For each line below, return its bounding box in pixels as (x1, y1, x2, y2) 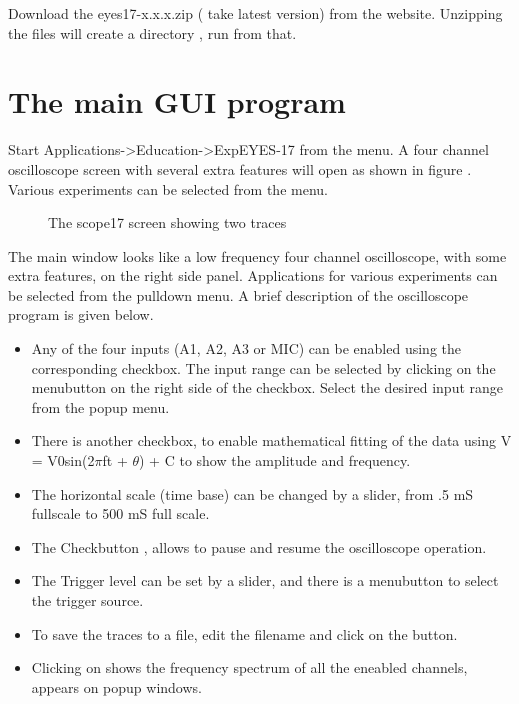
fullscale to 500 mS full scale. (31, 503, 210, 524)
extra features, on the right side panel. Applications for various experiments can (8, 265, 498, 286)
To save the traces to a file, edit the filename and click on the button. (31, 623, 458, 644)
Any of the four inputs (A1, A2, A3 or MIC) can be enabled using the (31, 338, 461, 359)
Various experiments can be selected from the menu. (8, 178, 328, 199)
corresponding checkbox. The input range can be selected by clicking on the (31, 357, 496, 378)
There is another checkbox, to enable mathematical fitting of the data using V (31, 430, 512, 451)
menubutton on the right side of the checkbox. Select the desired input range (31, 377, 504, 398)
